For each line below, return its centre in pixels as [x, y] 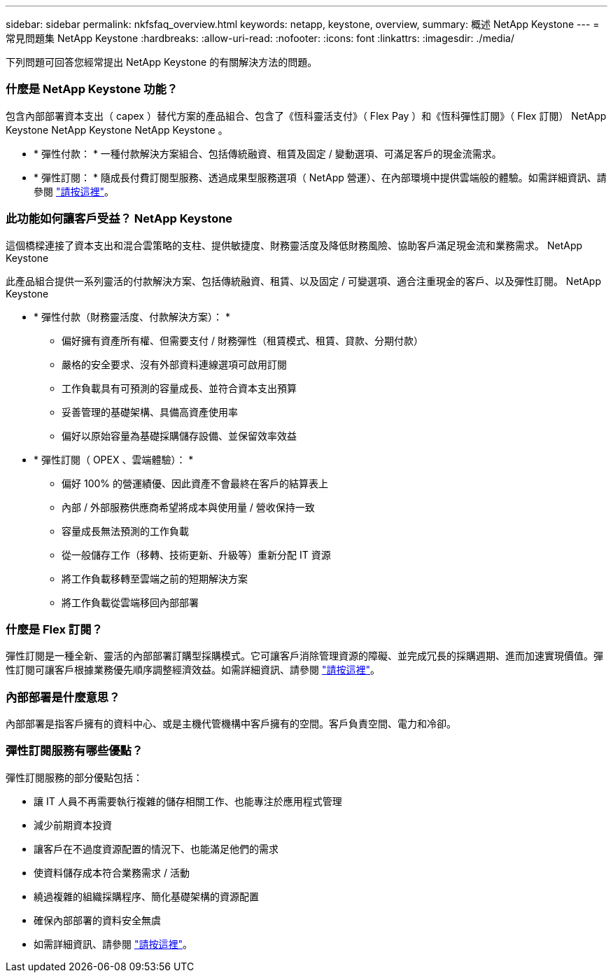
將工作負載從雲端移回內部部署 [130, 602]
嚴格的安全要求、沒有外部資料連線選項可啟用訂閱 [174, 364]
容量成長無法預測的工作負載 [125, 531]
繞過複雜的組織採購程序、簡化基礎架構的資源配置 [146, 896]
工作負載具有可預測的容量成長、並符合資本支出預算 [179, 388]
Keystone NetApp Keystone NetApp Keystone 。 [117, 130]
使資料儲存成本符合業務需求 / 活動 [112, 872]
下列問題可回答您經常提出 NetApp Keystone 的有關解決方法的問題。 [162, 62]
